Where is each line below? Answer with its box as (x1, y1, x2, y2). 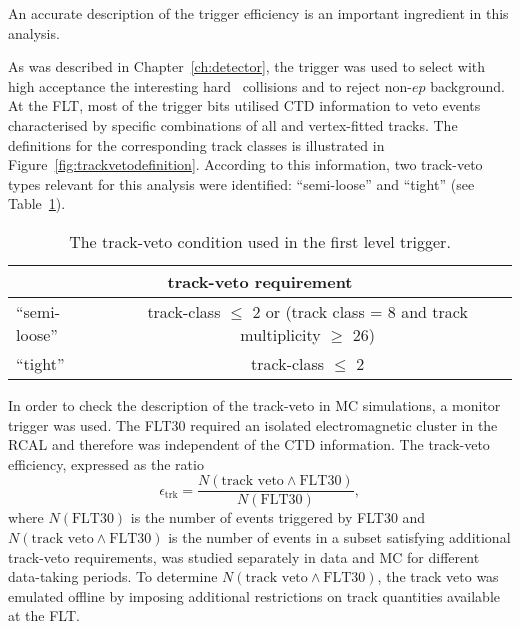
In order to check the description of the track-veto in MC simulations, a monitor (8, 394, 501, 415)
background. (430, 75, 505, 96)
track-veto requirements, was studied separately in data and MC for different (8, 546, 480, 567)
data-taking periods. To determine (8, 566, 218, 587)
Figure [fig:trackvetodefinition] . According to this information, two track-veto (8, 154, 483, 175)
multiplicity (240, 322, 321, 346)
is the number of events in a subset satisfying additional (168, 526, 511, 547)
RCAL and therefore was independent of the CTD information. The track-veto (8, 434, 490, 455)
